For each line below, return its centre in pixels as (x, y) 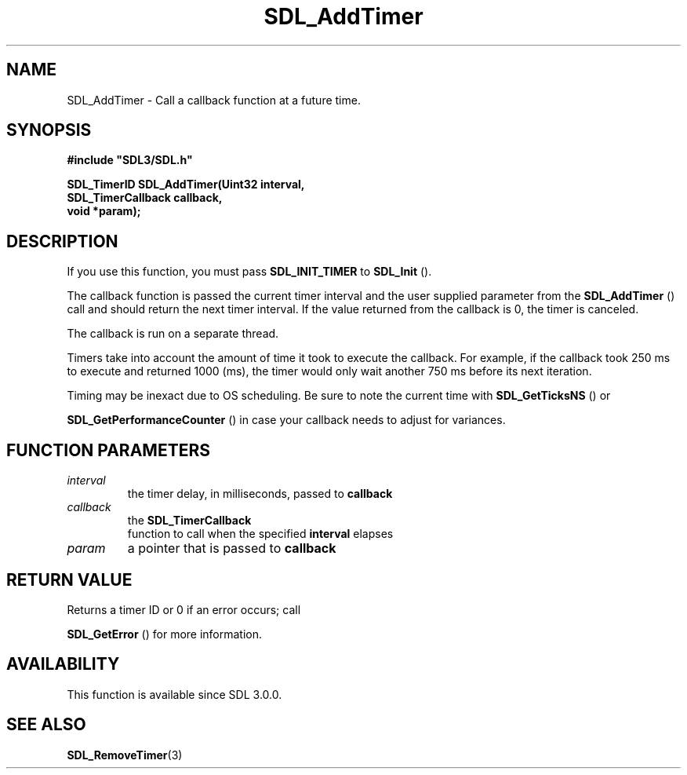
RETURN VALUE (69, 579)
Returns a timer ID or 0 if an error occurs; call (184, 609)
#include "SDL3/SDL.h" (130, 160)
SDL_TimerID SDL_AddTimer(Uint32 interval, (186, 185)
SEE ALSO (46, 725)
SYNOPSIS (49, 130)
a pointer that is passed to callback (232, 548)
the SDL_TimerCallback (189, 521)
